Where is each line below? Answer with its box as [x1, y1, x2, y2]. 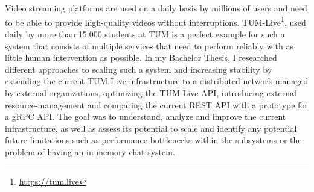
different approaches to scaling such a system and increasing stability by [5, 63, 272, 75]
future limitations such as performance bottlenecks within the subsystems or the [5, 134, 302, 146]
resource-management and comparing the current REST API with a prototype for [5, 98, 308, 111]
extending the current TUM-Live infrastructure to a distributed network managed [5, 75, 309, 87]
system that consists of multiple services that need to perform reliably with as [5, 39, 293, 52]
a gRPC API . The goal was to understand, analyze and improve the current [5, 110, 286, 123]
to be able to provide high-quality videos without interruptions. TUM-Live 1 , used [5, 14, 306, 28]
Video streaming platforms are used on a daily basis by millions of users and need [5, 2, 307, 14]
